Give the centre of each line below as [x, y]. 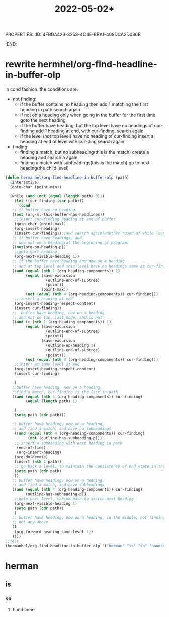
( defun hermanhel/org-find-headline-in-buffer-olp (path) [67, 178]
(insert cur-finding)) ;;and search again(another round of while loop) [91, 233]
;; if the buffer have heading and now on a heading [68, 261]
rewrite [21, 65]
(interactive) [24, 182]
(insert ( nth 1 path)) [38, 462]
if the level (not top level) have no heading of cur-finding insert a [87, 136]
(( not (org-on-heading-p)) [39, 247]
